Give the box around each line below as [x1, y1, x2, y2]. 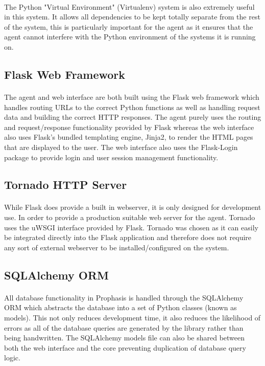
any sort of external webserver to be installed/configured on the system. [4, 242, 229, 252]
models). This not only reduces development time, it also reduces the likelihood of [4, 312, 261, 322]
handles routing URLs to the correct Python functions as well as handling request [4, 101, 260, 112]
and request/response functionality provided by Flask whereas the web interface [4, 121, 254, 132]
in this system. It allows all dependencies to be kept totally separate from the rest [4, 11, 260, 22]
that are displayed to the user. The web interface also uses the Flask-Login [4, 141, 238, 152]
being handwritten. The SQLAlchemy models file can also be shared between [4, 332, 245, 343]
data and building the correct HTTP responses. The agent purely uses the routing [4, 112, 261, 122]
